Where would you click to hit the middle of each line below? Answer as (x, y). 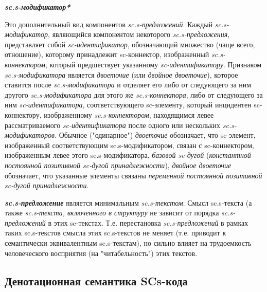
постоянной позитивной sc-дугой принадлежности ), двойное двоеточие (118, 165)
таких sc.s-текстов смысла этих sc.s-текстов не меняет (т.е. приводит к (115, 233)
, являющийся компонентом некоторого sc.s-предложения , (139, 34)
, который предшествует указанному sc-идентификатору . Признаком (154, 64)
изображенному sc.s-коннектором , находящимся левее (129, 114)
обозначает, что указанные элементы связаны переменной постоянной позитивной (133, 175)
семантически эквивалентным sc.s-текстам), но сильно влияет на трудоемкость (128, 243)
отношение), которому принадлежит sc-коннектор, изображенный (107, 54)
